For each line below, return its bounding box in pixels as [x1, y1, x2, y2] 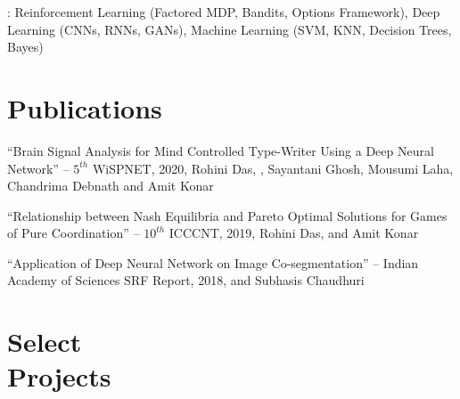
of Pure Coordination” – [7, 224, 140, 242]
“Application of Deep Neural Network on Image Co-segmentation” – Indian [7, 253, 419, 272]
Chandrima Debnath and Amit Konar [7, 176, 214, 195]
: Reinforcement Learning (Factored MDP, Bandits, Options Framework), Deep [7, 3, 440, 20]
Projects [7, 358, 111, 395]
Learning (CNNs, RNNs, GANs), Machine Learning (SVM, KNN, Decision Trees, [7, 20, 452, 38]
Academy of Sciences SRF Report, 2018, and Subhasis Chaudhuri [7, 271, 365, 289]
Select [7, 323, 82, 360]
